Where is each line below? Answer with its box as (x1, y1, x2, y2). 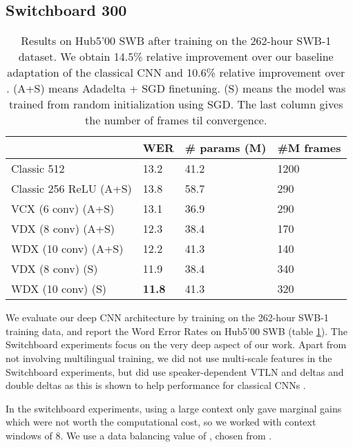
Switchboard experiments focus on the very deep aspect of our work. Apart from (6, 337, 347, 352)
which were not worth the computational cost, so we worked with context (6, 415, 316, 429)
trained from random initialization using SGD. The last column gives (9, 96, 343, 113)
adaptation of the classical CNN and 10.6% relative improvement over (7, 64, 345, 81)
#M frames (277, 140, 341, 156)
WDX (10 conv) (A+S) (11, 240, 124, 257)
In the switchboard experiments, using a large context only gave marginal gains (6, 401, 342, 415)
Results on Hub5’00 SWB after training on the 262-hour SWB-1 (21, 32, 332, 49)
